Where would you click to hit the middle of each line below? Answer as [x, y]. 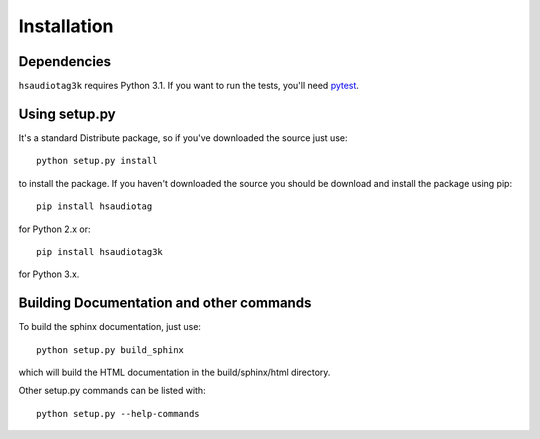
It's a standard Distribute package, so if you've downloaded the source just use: [183, 137]
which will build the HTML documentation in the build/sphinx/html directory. [174, 372]
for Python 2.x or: [54, 229]
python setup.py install [97, 161]
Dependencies [65, 61]
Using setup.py [67, 113]
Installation [66, 26]
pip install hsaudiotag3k [100, 251]
